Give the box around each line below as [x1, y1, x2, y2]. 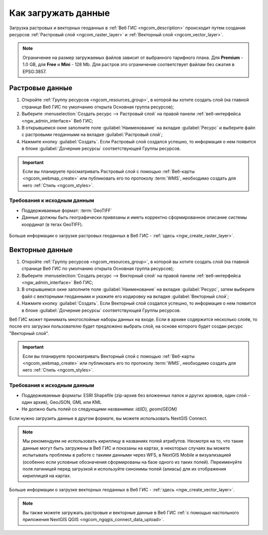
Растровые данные [9, 84, 73, 92]
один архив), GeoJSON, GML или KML [21, 399, 102, 405]
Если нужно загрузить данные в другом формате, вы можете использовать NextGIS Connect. [9, 415, 208, 421]
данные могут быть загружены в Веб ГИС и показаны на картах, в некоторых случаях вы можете [22, 445, 230, 451]
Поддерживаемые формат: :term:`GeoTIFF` [21, 207, 113, 213]
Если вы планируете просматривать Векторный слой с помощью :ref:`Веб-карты [22, 353, 195, 359]
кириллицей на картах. [22, 473, 71, 479]
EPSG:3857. [22, 68, 47, 74]
